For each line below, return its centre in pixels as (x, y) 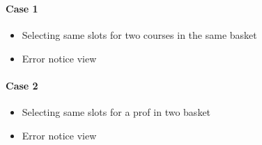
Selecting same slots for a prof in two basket (116, 112)
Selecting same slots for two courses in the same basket (139, 35)
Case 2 (22, 85)
